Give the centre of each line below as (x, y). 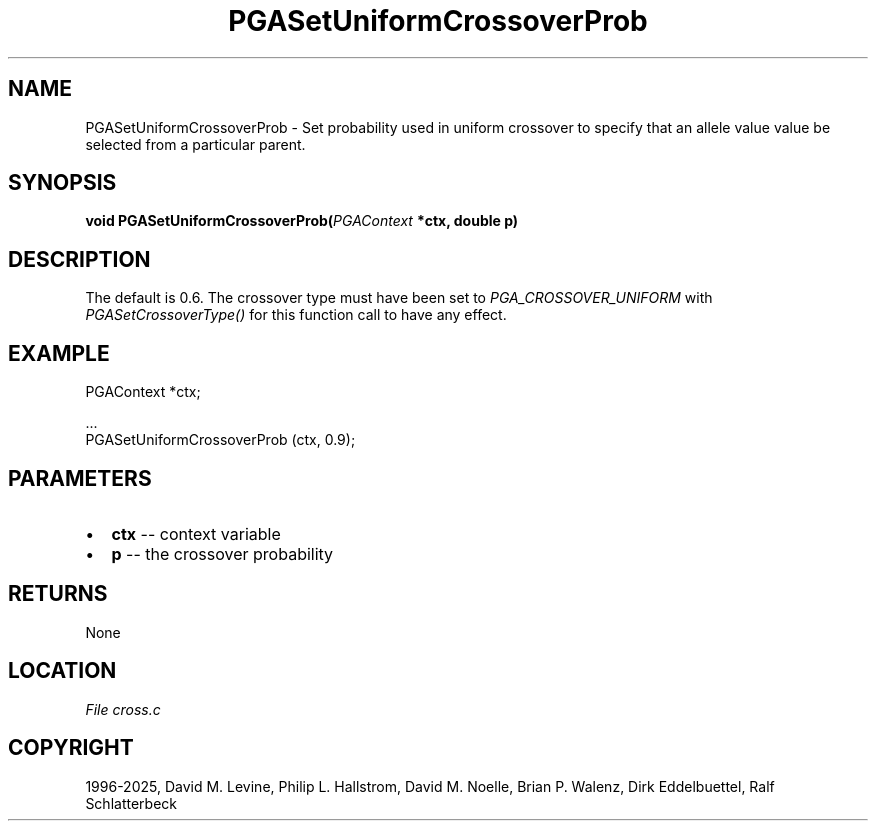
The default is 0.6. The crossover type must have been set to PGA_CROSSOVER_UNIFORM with (399, 298)
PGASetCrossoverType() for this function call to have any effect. (296, 315)
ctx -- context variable (196, 533)
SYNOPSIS (62, 183)
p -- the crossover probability (222, 553)
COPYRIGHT (71, 748)
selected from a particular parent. (195, 144)
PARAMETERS (80, 478)
